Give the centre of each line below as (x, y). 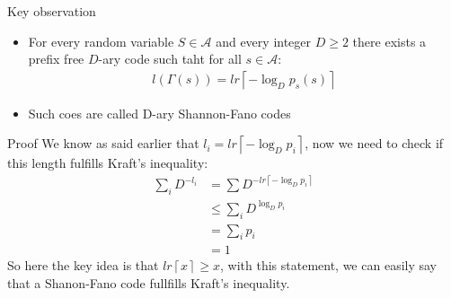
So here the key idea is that (83, 265)
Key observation (52, 11)
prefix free (56, 59)
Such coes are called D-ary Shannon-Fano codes (159, 113)
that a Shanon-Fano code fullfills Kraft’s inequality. (149, 283)
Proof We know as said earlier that (103, 143)
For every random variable (101, 41)
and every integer (264, 41)
